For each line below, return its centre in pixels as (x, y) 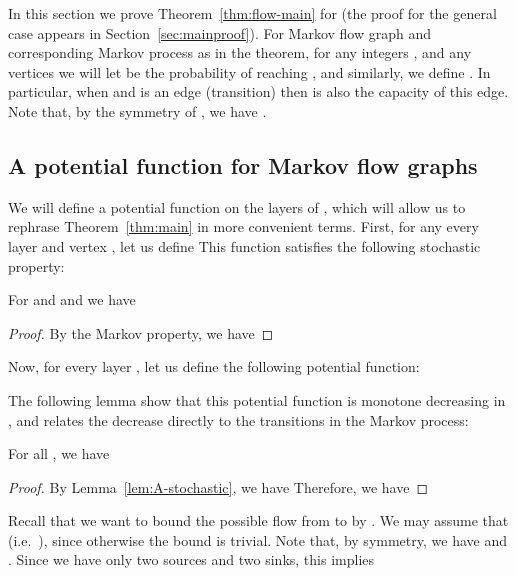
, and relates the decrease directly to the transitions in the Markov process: (238, 419)
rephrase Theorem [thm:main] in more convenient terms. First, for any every (243, 226)
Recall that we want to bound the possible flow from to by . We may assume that (258, 520)
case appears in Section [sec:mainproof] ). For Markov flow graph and (220, 32)
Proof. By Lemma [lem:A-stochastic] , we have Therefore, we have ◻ (218, 486)
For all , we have (59, 453)
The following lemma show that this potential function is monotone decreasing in (257, 399)
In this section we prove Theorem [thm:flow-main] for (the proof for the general (252, 13)
